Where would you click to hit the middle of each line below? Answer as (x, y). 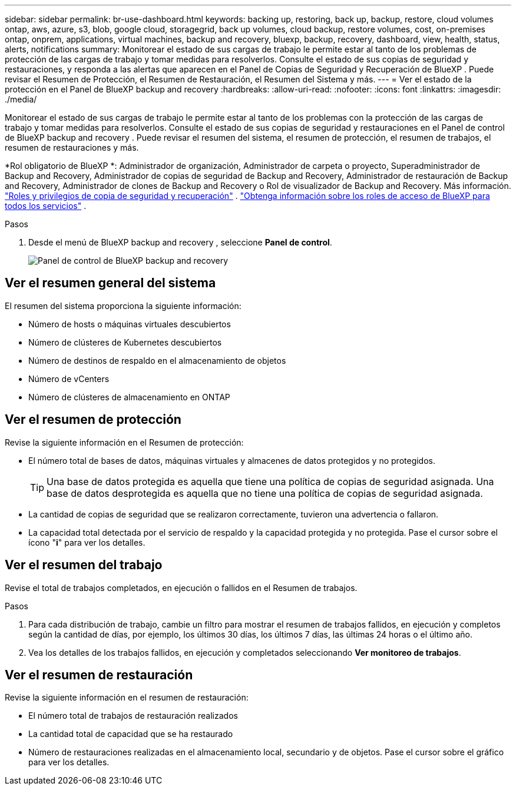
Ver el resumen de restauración (99, 675)
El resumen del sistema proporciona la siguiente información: (123, 306)
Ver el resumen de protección (93, 420)
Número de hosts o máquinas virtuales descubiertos (130, 324)
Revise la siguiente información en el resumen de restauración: (127, 698)
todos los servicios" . (46, 206)
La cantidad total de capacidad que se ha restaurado (131, 734)
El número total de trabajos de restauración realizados (133, 716)
